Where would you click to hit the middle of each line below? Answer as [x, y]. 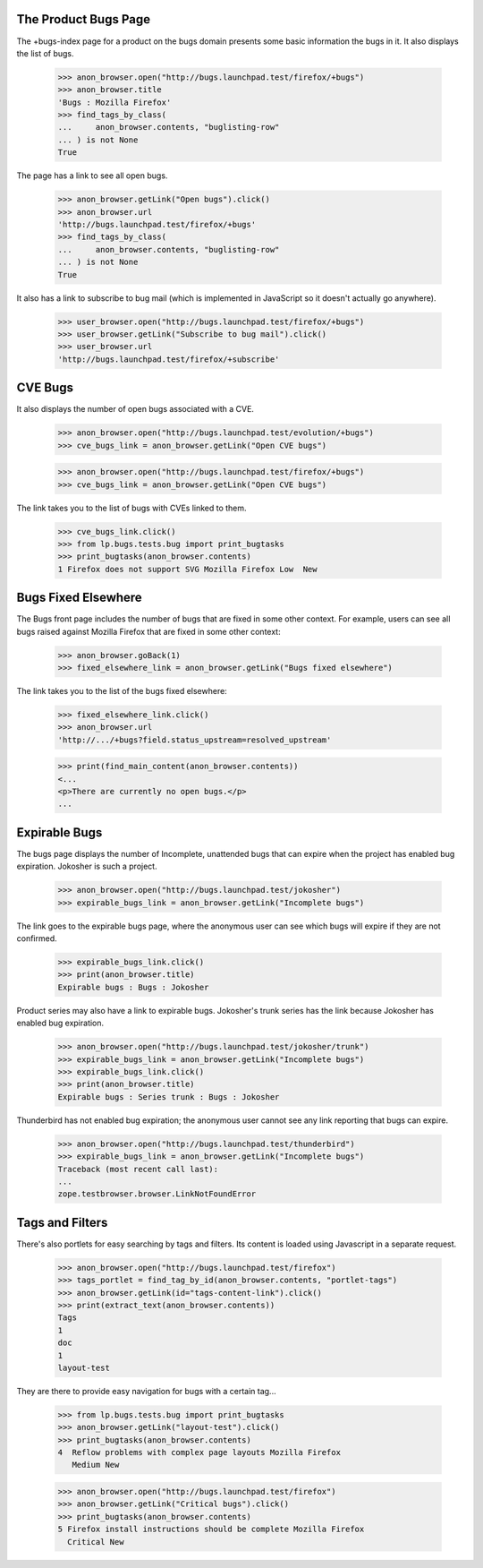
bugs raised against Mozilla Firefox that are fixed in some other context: [148, 631]
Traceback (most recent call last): [138, 1169]
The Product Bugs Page [84, 19]
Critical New [96, 1542]
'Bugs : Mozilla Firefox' [114, 102]
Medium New [96, 1465]
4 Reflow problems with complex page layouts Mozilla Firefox [199, 1452]
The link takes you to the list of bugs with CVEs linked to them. [131, 508]
